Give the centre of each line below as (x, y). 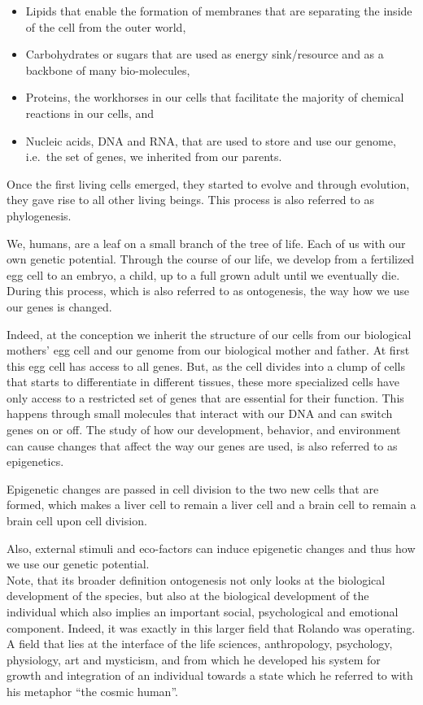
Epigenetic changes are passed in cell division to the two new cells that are (193, 488)
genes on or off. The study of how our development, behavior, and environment (204, 430)
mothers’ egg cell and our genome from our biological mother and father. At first (208, 350)
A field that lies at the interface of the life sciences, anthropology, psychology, (200, 644)
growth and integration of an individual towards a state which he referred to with (210, 675)
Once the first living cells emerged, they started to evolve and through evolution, (208, 183)
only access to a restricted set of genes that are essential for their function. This (205, 397)
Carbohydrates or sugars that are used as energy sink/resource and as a (205, 54)
